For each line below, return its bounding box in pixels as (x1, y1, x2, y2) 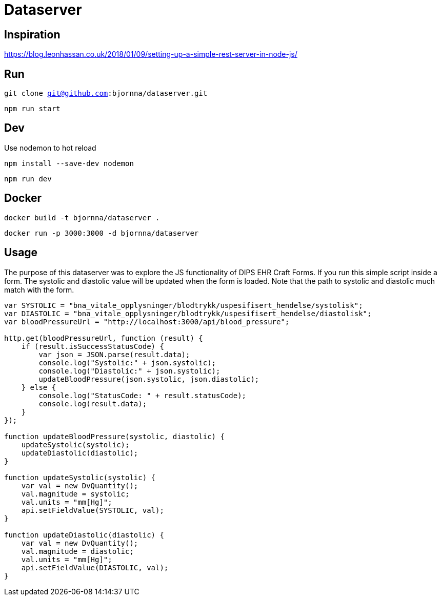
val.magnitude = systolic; (21, 489, 130, 498)
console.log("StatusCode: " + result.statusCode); (38, 391, 247, 400)
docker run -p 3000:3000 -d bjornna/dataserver (4, 229, 199, 237)
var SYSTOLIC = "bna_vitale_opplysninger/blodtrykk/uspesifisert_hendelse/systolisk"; (4, 301, 363, 309)
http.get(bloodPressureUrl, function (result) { (4, 334, 203, 342)
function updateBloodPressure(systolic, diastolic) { (4, 432, 225, 441)
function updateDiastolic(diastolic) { (4, 530, 164, 539)
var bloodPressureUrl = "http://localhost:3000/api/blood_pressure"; (4, 317, 290, 326)
